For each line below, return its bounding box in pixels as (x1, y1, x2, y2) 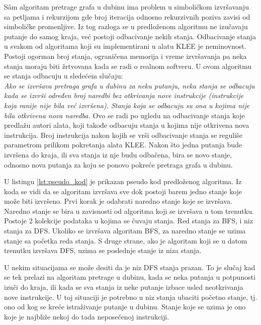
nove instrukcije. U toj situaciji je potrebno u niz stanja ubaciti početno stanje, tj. (4, 291, 257, 302)
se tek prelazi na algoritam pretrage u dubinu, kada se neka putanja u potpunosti (4, 272, 255, 282)
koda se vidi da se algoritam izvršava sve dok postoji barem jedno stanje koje (4, 186, 242, 196)
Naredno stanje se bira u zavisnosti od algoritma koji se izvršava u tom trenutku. (4, 205, 254, 216)
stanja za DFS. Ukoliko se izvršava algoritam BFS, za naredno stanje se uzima (4, 225, 246, 236)
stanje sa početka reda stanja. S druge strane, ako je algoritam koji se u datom (4, 235, 247, 246)
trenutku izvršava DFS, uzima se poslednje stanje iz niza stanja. (4, 245, 202, 256)
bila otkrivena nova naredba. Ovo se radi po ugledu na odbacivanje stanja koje (4, 110, 245, 120)
